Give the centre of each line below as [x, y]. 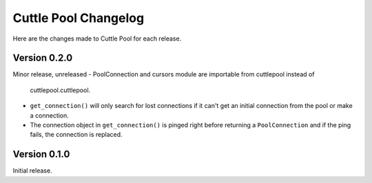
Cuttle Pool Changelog [79, 18]
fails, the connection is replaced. [76, 135]
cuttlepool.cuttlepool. [60, 90]
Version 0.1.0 [41, 154]
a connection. [49, 115]
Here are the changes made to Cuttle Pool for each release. [97, 39]
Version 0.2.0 [43, 58]
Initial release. [32, 171]
